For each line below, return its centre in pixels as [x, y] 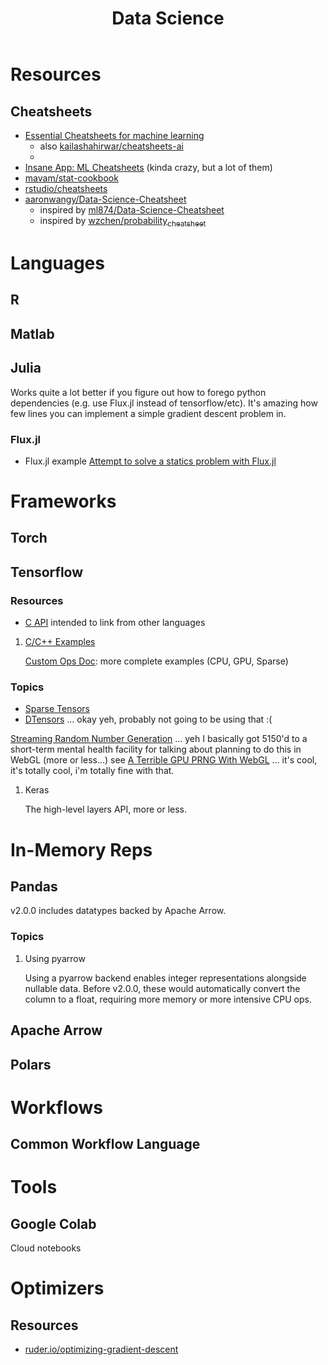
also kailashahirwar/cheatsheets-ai [111, 146]
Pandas [34, 887]
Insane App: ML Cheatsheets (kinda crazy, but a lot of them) [148, 167]
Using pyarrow [55, 958]
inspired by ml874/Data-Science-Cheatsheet [132, 210]
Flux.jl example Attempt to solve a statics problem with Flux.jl [150, 461]
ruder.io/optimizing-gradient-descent [101, 1349]
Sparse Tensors [57, 709]
